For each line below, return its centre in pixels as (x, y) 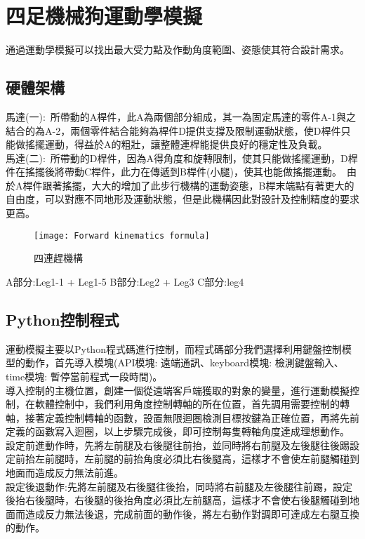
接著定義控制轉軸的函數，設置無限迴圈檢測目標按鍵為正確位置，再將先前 (192, 417)
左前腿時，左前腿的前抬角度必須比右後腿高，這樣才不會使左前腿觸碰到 (197, 459)
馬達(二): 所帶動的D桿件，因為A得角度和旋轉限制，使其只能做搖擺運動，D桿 (182, 158)
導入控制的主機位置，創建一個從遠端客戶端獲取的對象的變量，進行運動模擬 (178, 390)
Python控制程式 (62, 319)
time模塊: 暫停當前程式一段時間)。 (84, 376)
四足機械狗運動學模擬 (104, 16)
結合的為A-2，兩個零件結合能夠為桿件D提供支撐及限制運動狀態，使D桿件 (173, 130)
